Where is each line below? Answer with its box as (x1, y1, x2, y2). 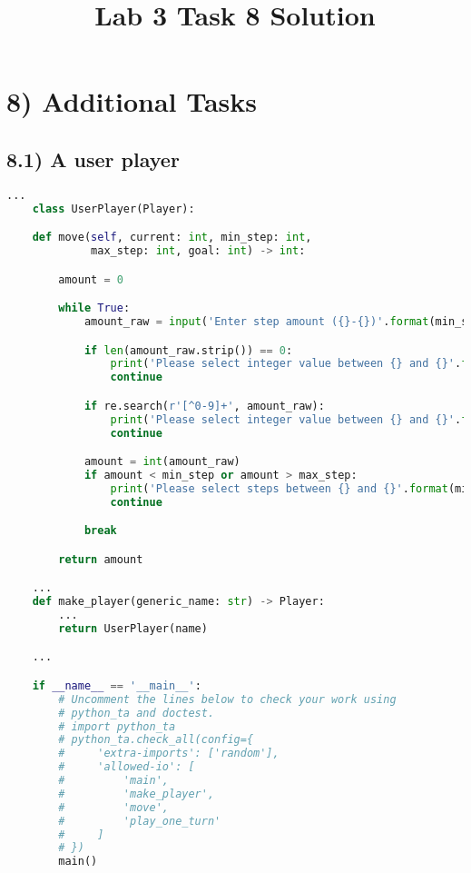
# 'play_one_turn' (58, 814, 221, 828)
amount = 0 (58, 273, 123, 286)
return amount (58, 552, 143, 566)
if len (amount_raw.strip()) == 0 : (83, 343, 293, 357)
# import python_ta (58, 719, 176, 733)
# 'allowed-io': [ (58, 760, 195, 774)
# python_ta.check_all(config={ (58, 733, 254, 747)
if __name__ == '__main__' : (32, 679, 201, 692)
